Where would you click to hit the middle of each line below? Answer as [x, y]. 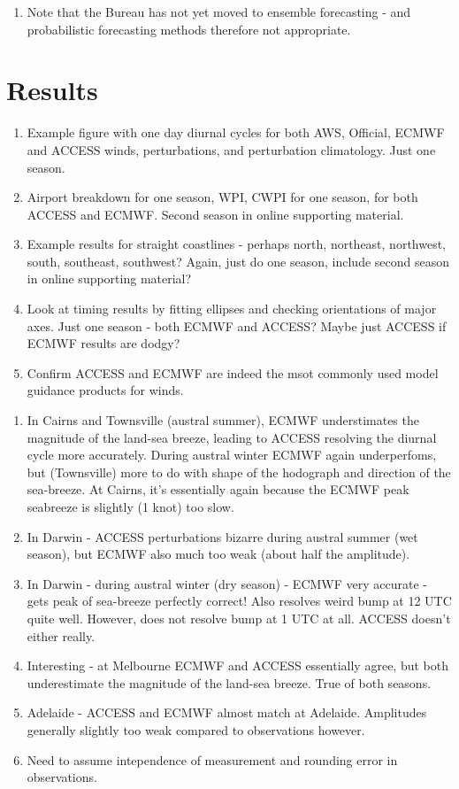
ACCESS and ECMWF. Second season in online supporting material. [215, 214]
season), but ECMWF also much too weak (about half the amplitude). [218, 554]
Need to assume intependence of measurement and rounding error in [212, 759]
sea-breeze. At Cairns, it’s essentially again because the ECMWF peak [218, 489]
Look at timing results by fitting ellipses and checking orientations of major [232, 309]
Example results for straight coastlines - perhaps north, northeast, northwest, [237, 244]
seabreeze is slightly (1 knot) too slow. [130, 507]
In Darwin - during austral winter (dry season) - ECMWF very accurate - [227, 583]
